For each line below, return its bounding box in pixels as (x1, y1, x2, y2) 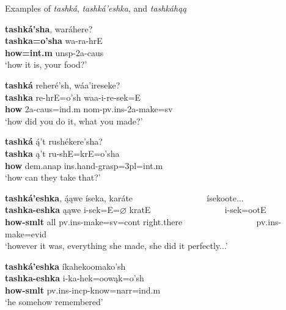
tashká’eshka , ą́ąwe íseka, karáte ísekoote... (5, 191, 244, 204)
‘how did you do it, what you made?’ (5, 114, 143, 127)
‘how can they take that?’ (5, 171, 101, 184)
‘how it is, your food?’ (5, 58, 87, 71)
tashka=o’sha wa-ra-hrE (5, 34, 103, 47)
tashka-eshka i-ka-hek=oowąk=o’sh (5, 272, 144, 284)
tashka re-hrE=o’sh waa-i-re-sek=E (5, 90, 141, 103)
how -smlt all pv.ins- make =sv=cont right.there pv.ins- (5, 215, 282, 228)
